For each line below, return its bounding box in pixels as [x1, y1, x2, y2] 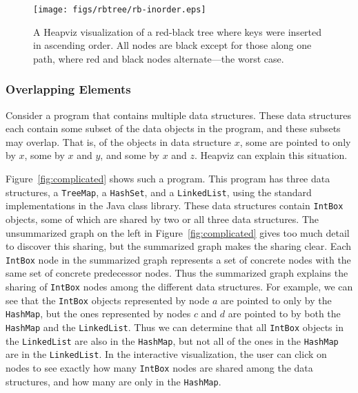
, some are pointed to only [239, 134, 351, 149]
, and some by [100, 148, 159, 162]
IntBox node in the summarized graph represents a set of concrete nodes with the [6, 252, 351, 266]
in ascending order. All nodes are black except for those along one [33, 38, 312, 52]
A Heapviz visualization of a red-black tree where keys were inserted [33, 24, 322, 39]
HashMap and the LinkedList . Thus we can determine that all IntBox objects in [6, 319, 344, 334]
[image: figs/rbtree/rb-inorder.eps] [33, 5, 206, 14]
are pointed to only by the [220, 293, 332, 307]
